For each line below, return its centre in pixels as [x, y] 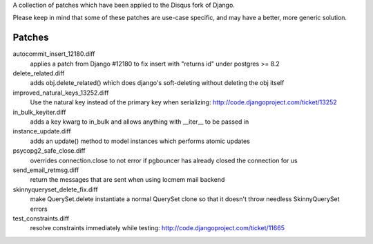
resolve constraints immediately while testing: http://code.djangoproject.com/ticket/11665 [157, 228]
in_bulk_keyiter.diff [39, 112]
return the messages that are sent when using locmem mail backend [127, 180]
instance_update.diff [42, 131]
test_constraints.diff [41, 218]
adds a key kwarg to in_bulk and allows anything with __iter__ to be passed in [140, 122]
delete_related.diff [39, 73]
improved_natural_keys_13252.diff [61, 93]
